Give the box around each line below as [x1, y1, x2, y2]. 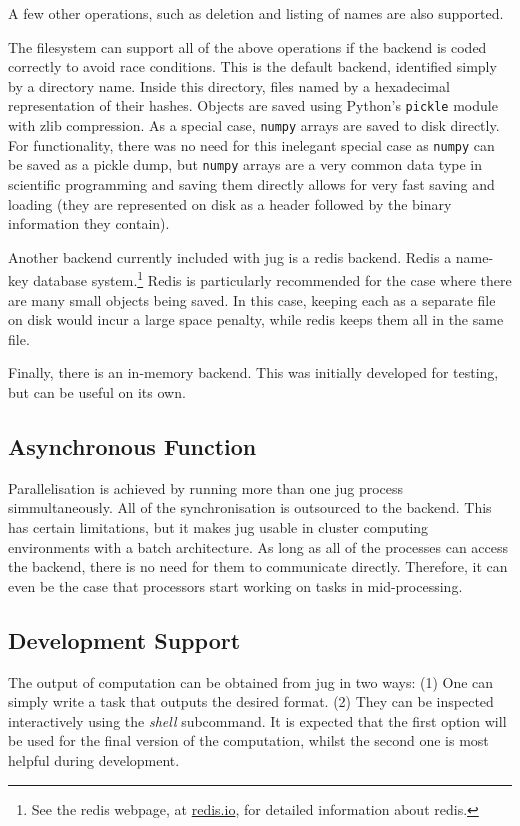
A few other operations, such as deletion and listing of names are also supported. [8, 3, 504, 23]
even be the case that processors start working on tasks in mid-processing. [8, 575, 463, 596]
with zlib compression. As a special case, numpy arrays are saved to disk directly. [8, 115, 500, 136]
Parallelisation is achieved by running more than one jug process [8, 477, 404, 498]
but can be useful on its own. [8, 382, 186, 402]
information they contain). [8, 213, 170, 234]
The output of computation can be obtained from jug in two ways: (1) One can [8, 671, 494, 692]
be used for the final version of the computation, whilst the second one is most [8, 730, 489, 751]
